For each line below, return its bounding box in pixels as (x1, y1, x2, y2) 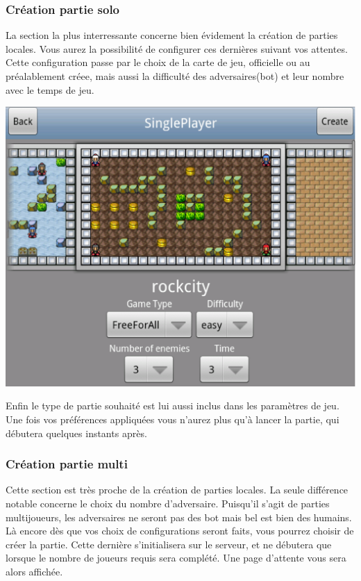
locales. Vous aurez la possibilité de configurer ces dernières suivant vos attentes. (6, 41, 348, 56)
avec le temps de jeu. (6, 82, 94, 97)
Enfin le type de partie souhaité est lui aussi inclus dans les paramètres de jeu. (6, 398, 339, 413)
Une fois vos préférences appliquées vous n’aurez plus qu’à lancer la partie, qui (6, 411, 339, 426)
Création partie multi (6, 455, 128, 473)
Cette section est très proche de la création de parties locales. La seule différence (6, 482, 349, 497)
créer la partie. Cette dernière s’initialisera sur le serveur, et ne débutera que (6, 537, 332, 551)
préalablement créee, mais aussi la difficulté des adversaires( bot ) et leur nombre (6, 69, 344, 83)
